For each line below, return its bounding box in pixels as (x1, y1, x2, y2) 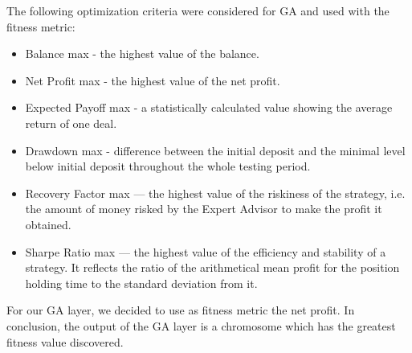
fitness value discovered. (6, 333, 124, 350)
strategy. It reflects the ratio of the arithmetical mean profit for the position (25, 259, 400, 276)
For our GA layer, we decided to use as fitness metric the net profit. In (6, 302, 355, 318)
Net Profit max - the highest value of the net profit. (25, 72, 280, 88)
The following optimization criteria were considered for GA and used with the (6, 2, 390, 18)
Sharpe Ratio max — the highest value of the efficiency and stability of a (25, 243, 386, 260)
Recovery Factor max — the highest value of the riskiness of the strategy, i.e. (25, 184, 406, 201)
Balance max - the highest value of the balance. (25, 45, 259, 62)
